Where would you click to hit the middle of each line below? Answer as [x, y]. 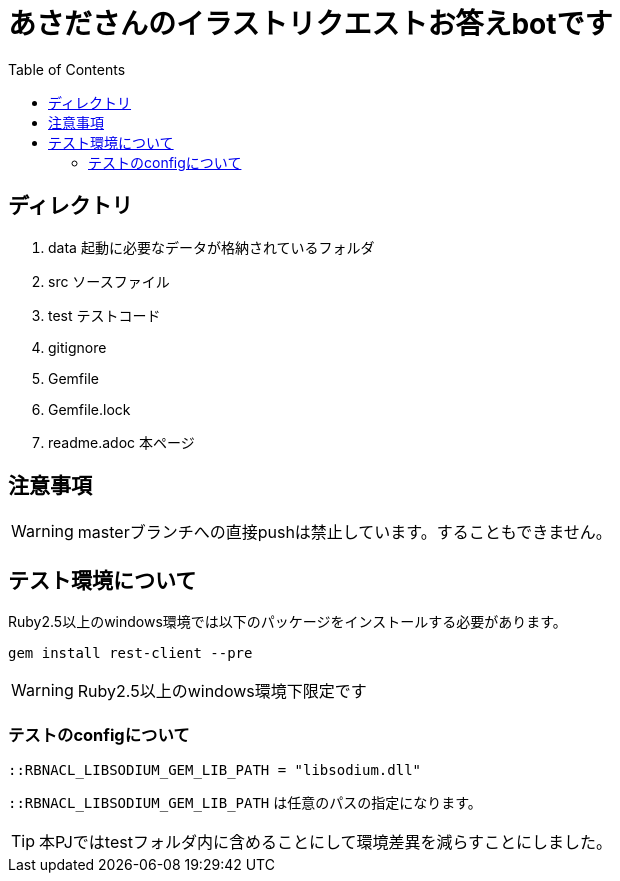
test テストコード [104, 315]
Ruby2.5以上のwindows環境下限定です [222, 691]
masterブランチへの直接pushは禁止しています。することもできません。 [344, 532]
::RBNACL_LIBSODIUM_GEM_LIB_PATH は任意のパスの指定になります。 [245, 803]
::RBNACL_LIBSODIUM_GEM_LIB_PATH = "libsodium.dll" [215, 770]
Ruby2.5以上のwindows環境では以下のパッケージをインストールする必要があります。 [287, 622]
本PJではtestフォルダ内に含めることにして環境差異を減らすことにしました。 [326, 842]
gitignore [77, 347]
